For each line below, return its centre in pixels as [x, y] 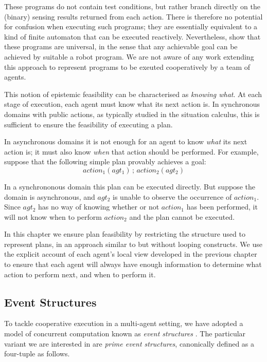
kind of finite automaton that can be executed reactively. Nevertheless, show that [132, 36]
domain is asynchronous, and [50, 196]
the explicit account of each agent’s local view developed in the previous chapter [131, 254]
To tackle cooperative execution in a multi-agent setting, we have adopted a [124, 323]
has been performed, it [222, 207]
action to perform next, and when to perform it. [80, 274]
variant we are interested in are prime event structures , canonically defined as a [129, 343]
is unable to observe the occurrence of [172, 196]
